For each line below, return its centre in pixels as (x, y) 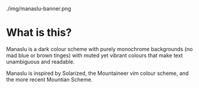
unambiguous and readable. (40, 61)
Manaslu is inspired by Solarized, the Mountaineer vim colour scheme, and (97, 73)
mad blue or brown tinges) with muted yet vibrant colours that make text (94, 55)
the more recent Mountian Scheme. (50, 79)
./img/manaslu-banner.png (39, 9)
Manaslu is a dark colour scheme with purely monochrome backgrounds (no (99, 49)
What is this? (39, 33)
